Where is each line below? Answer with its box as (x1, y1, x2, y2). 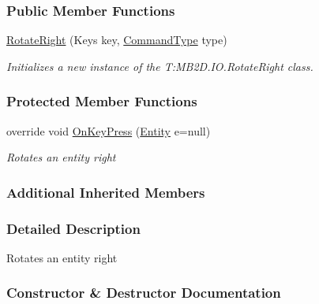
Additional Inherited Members (6, 182, 205, 202)
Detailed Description (6, 218, 141, 238)
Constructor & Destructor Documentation (6, 283, 281, 302)
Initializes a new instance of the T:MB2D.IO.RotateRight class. (6, 57, 313, 74)
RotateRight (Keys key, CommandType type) (6, 32, 227, 48)
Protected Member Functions (6, 91, 197, 111)
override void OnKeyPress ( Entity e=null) (6, 122, 211, 139)
